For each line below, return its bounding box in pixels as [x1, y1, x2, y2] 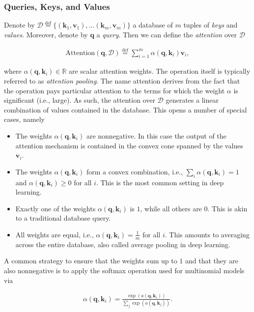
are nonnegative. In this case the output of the [86, 131, 226, 141]
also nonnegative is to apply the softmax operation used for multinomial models [4, 265, 245, 275]
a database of [133, 20, 173, 30]
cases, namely [4, 114, 45, 124]
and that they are [185, 255, 238, 266]
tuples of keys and [183, 20, 238, 30]
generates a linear [166, 95, 219, 105]
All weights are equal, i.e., [15, 229, 94, 239]
